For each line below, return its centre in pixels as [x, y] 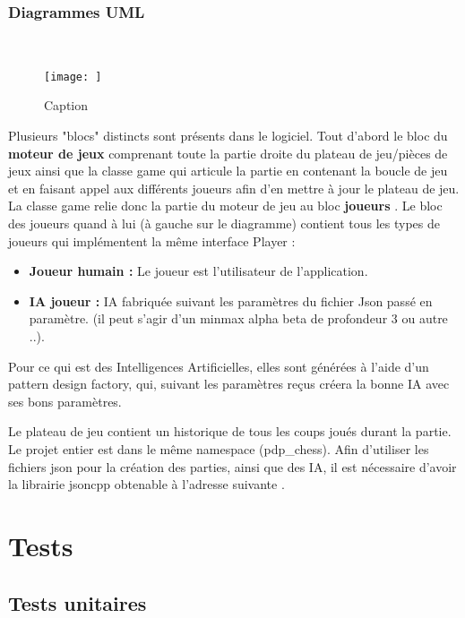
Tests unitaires [77, 602]
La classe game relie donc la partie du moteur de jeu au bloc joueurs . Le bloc [225, 206]
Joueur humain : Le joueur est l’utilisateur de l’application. [198, 271]
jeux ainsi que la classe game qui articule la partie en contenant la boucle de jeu [228, 171]
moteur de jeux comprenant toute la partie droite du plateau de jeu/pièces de [228, 153]
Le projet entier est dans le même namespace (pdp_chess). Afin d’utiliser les [219, 448]
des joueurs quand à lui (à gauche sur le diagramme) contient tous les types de [224, 223]
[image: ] [73, 77]
